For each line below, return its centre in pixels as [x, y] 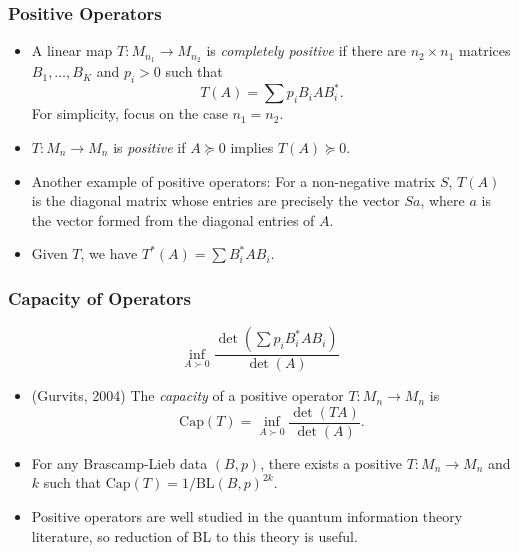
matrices [485, 50]
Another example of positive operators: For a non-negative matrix [233, 180]
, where [442, 200]
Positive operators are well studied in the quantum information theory [247, 516]
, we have [109, 253]
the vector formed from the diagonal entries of [173, 219]
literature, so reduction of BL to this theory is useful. [194, 535]
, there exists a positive [331, 462]
